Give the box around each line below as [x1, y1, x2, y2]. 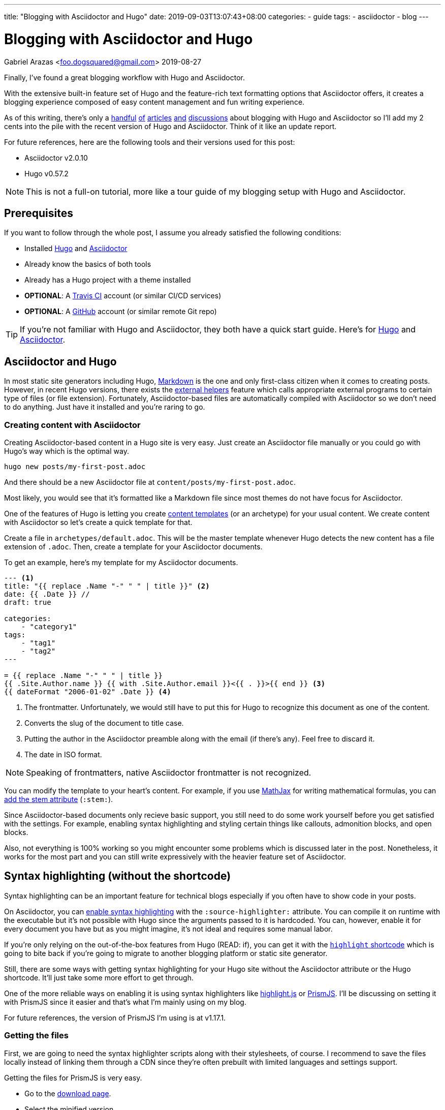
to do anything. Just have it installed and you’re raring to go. [4, 403, 205, 412]
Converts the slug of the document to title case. [24, 718, 184, 727]
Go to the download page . [24, 1089, 111, 1098]
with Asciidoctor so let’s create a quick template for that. [4, 517, 193, 527]
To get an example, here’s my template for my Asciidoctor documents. [4, 558, 238, 567]
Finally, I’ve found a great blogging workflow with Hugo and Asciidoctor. [4, 73, 245, 82]
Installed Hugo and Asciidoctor [24, 244, 128, 253]
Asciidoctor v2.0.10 [24, 153, 88, 162]
